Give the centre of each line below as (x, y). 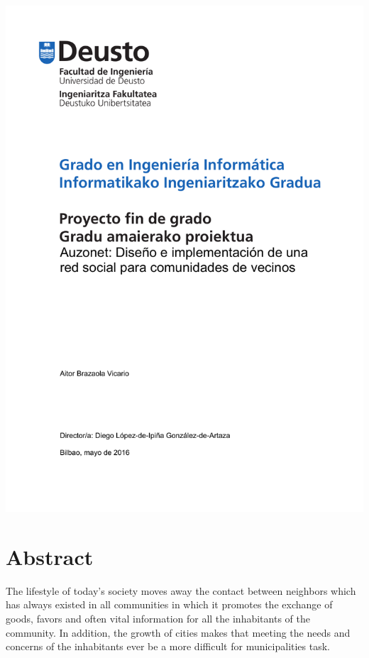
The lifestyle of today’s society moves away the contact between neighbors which (181, 590)
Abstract (50, 556)
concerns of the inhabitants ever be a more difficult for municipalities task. (168, 646)
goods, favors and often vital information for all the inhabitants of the (158, 619)
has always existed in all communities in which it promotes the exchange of (169, 604)
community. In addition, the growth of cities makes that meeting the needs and (178, 632)
